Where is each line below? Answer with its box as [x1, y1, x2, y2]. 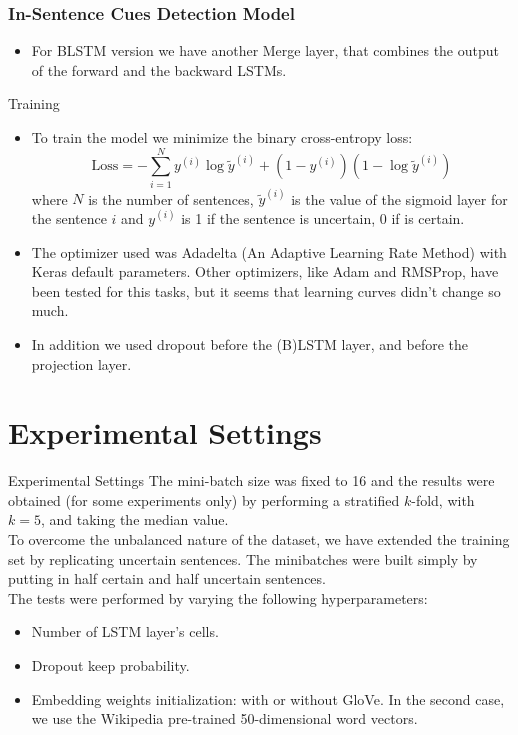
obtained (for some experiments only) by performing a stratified [8, 489, 400, 510]
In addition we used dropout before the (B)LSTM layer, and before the [31, 333, 469, 354]
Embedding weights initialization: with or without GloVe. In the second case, [31, 688, 505, 709]
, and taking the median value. [40, 509, 229, 530]
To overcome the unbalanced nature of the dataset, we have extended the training [8, 529, 510, 550]
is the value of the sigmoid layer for [291, 188, 508, 209]
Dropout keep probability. [31, 655, 190, 675]
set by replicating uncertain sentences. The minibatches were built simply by [8, 548, 478, 569]
